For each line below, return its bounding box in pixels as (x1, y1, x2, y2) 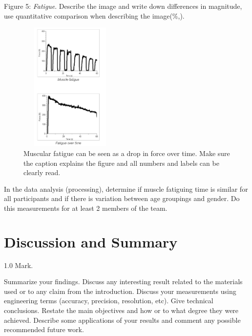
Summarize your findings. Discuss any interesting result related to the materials (4, 276, 243, 287)
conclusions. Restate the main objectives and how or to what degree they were (4, 305, 239, 315)
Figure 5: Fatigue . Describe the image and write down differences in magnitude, (4, 1, 242, 11)
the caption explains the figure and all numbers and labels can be (23, 157, 219, 168)
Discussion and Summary (4, 231, 178, 251)
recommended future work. (4, 324, 84, 335)
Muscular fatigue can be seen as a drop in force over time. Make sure (23, 148, 230, 158)
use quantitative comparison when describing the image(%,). (4, 10, 185, 21)
